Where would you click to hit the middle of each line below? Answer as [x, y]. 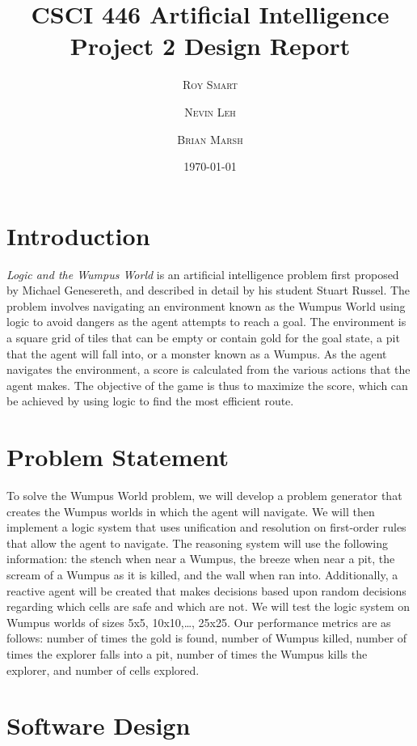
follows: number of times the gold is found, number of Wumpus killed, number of [207, 638]
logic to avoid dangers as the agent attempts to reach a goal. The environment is [206, 322]
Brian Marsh [210, 139]
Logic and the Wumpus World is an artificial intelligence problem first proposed [203, 274]
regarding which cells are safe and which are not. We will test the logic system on [208, 606]
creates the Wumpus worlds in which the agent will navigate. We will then [191, 511]
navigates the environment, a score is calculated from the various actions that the [208, 369]
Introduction [78, 235]
